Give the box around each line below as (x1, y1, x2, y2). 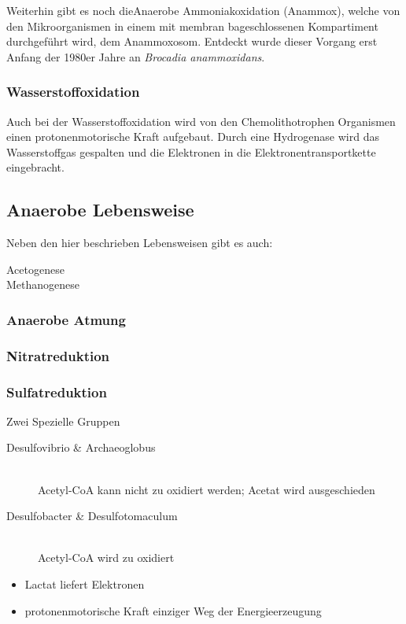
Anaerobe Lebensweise (6, 198, 194, 222)
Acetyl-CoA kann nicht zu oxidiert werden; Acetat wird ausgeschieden (38, 481, 375, 497)
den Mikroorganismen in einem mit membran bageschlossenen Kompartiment (6, 17, 378, 34)
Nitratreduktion (6, 345, 110, 365)
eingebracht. (6, 159, 65, 175)
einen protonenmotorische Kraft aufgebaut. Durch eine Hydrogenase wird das (6, 128, 379, 145)
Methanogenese (6, 276, 80, 293)
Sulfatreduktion (6, 382, 107, 401)
